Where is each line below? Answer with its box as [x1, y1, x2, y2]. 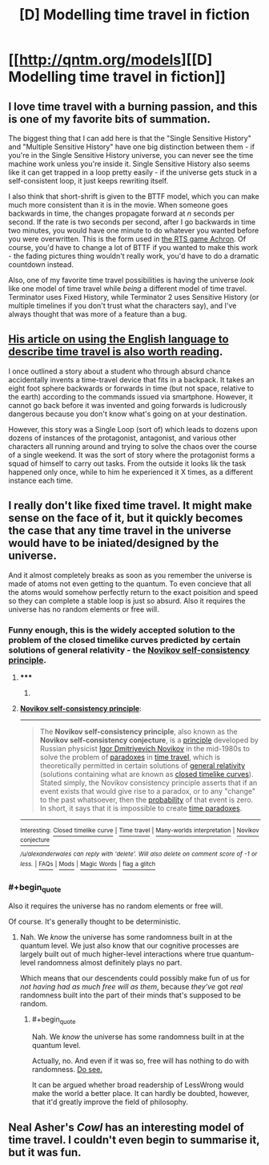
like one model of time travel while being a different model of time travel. [8, 284, 247, 293]
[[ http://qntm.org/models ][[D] [8, 51, 213, 69]
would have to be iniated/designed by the [8, 536, 219, 550]
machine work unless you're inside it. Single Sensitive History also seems [8, 159, 251, 168]
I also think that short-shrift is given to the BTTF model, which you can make [8, 192, 260, 201]
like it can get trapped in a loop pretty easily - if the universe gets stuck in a [8, 168, 258, 177]
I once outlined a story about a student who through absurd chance [8, 366, 231, 376]
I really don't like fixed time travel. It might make [8, 499, 252, 512]
